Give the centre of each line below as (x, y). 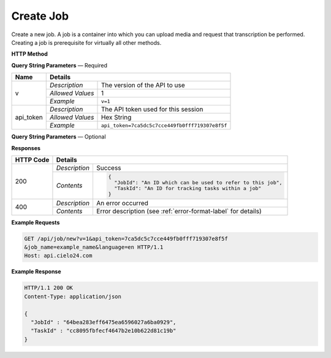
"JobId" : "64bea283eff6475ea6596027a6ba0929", (104, 322)
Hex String (116, 118)
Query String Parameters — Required (59, 65)
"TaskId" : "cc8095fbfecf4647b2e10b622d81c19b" (104, 331)
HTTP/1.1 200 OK (49, 288)
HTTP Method (30, 54)
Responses (26, 148)
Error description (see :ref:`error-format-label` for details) (179, 211)
